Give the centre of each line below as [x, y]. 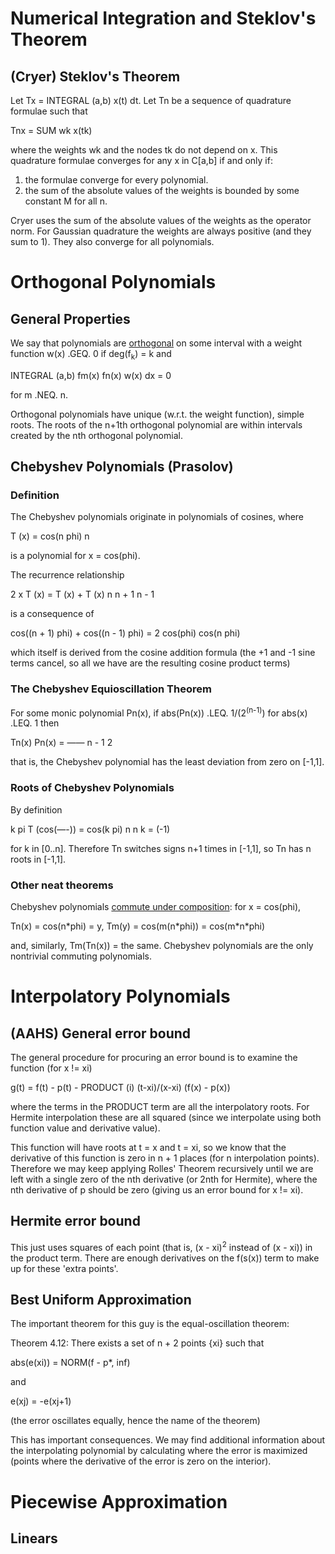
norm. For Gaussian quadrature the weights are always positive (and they [161, 231]
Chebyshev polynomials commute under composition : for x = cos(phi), [156, 907]
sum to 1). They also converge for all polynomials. [112, 241]
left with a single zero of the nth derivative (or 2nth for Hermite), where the [164, 1179]
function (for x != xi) [51, 1068]
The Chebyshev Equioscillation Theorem [111, 689]
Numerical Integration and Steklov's [163, 18]
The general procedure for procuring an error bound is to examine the [154, 1058]
